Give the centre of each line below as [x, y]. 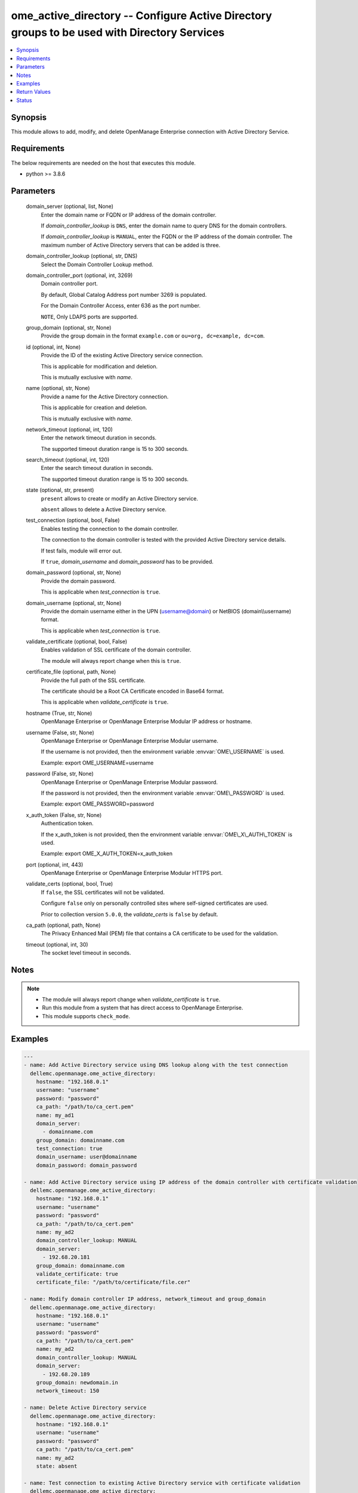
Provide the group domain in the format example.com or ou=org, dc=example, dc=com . [153, 336]
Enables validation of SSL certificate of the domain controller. [116, 650]
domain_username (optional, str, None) [74, 603]
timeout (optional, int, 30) [57, 944]
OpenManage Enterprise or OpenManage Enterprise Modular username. [130, 741]
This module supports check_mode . [86, 1016]
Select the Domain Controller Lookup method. [97, 264]
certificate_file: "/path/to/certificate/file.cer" [113, 1282]
